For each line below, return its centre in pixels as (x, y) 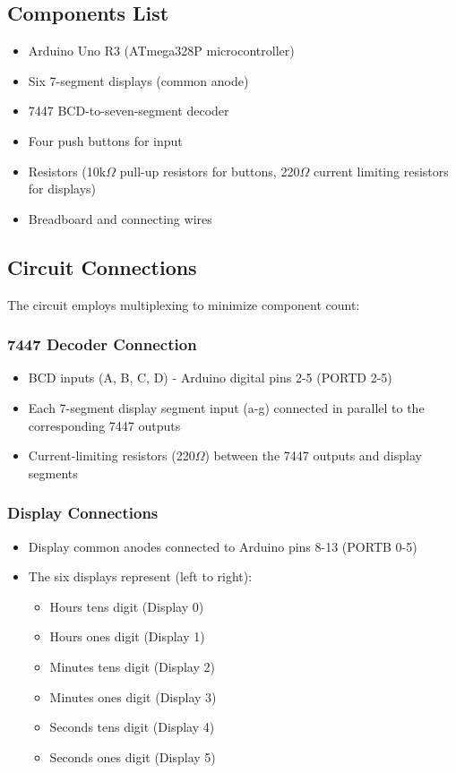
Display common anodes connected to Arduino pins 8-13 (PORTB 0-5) (223, 546)
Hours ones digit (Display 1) (127, 636)
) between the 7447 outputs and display (313, 455)
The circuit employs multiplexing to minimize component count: (184, 304)
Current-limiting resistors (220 (112, 455)
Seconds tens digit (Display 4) (132, 727)
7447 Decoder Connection (102, 344)
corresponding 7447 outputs (104, 425)
